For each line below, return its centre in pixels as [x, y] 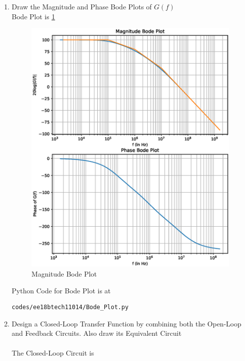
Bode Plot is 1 [33, 16]
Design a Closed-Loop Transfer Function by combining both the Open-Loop [126, 323]
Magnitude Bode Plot [64, 274]
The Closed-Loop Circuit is [53, 352]
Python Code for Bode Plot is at [61, 290]
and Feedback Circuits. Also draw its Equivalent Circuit [97, 333]
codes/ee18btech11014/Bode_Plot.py [70, 307]
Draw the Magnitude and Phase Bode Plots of [82, 6]
